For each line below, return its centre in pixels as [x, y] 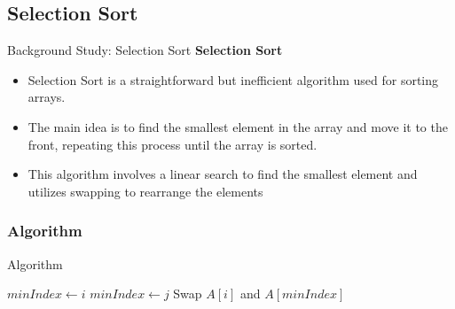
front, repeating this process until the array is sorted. [173, 144]
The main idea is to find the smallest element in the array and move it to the [238, 126]
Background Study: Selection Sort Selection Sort [145, 50]
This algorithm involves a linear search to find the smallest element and [223, 174]
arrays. [47, 97]
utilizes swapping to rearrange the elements [145, 191]
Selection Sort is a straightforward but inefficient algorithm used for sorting [233, 79]
